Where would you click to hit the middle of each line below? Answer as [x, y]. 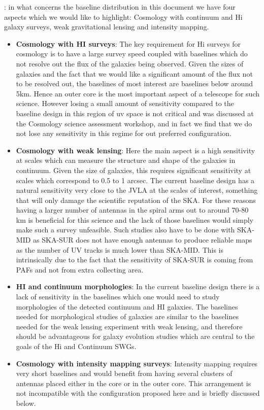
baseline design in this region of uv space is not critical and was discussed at [135, 113]
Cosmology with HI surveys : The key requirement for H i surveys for [128, 43]
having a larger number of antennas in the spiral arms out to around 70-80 [132, 210]
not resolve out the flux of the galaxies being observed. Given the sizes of [130, 63]
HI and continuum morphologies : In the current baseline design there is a [138, 286]
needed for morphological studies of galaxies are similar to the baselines [127, 316]
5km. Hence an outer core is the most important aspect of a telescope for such [138, 93]
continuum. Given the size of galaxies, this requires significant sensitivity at [134, 170]
